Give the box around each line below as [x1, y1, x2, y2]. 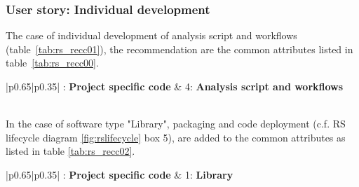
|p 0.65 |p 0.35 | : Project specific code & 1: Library [6, 167, 233, 181]
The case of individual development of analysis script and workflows [6, 28, 297, 43]
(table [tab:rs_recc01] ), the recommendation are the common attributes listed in [6, 41, 353, 56]
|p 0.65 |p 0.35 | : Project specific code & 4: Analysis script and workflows [6, 79, 344, 93]
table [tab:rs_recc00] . [6, 55, 99, 70]
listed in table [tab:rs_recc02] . [6, 144, 135, 158]
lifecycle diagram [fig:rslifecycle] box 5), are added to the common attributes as [6, 130, 346, 144]
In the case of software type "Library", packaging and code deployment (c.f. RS [6, 116, 346, 131]
